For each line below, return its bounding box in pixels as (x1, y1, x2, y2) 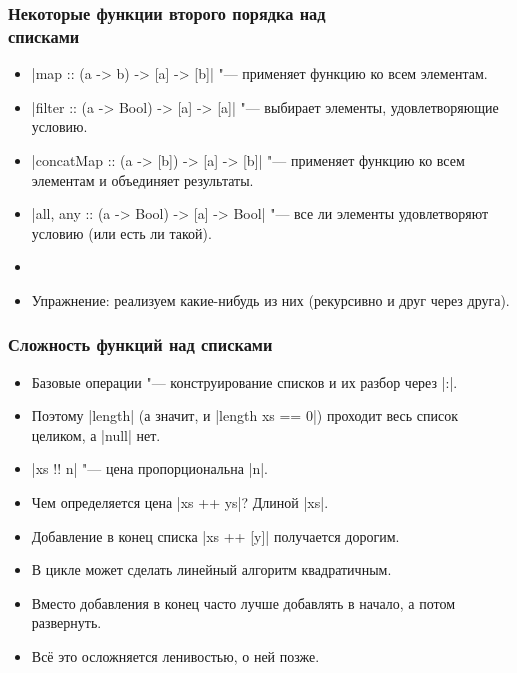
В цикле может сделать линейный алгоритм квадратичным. (31, 559, 392, 580)
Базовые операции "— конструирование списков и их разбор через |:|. (31, 371, 458, 392)
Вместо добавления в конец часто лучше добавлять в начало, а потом (31, 592, 456, 613)
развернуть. (31, 612, 102, 633)
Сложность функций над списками (8, 332, 273, 357)
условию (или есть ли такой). (31, 222, 212, 243)
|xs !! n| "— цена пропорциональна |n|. (31, 458, 269, 479)
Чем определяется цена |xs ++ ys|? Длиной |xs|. (31, 492, 329, 513)
